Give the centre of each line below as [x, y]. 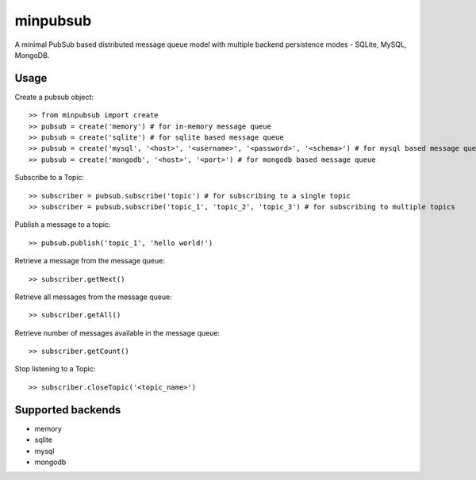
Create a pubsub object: [54, 97]
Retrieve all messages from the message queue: [93, 297]
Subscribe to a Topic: [50, 178]
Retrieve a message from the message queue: [90, 261]
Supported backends [68, 410]
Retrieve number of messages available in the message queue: [117, 332]
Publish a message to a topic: [63, 225]
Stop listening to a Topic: [55, 369]
